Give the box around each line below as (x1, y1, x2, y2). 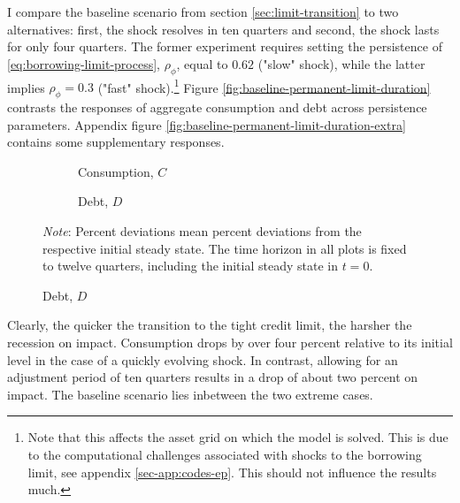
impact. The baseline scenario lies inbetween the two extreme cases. (7, 385, 373, 403)
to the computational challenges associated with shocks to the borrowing (27, 445, 422, 463)
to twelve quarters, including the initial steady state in (42, 256, 338, 275)
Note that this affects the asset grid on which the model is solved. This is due (27, 428, 448, 446)
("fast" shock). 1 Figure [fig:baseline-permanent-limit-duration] (97, 75, 431, 96)
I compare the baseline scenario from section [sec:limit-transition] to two (7, 3, 399, 20)
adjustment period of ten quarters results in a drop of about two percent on (7, 368, 418, 386)
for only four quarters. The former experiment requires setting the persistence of (7, 37, 442, 56)
